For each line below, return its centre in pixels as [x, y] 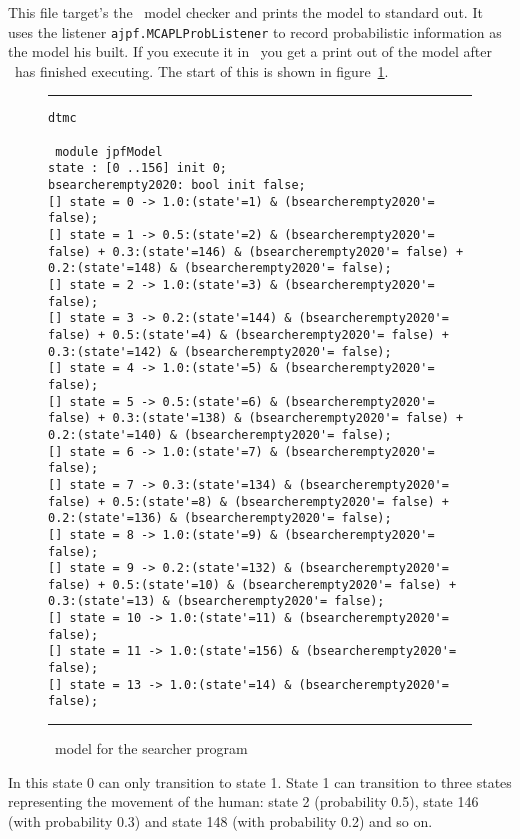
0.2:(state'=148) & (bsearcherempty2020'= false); [220, 268]
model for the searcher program [151, 748]
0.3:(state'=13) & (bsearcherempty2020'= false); [216, 601]
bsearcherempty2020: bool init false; [177, 185]
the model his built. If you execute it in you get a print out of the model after [250, 51]
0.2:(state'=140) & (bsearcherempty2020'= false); [220, 434]
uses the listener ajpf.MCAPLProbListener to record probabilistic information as [255, 31]
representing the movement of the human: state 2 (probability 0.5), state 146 [243, 801]
